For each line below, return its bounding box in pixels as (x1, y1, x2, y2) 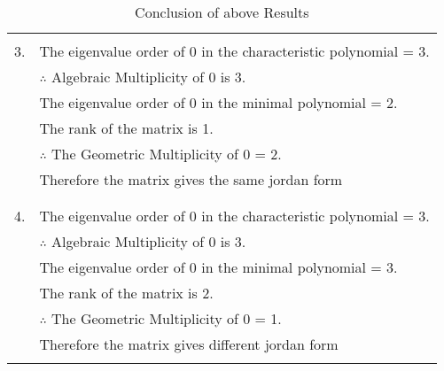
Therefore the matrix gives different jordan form (39, 334, 339, 354)
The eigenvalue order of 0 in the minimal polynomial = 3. (39, 257, 398, 277)
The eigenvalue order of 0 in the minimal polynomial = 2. (39, 92, 398, 112)
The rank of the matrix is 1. (39, 118, 214, 138)
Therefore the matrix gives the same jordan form (39, 169, 343, 189)
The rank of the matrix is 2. (39, 282, 214, 303)
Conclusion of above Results (135, 2, 309, 22)
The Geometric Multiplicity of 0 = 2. (51, 143, 282, 164)
